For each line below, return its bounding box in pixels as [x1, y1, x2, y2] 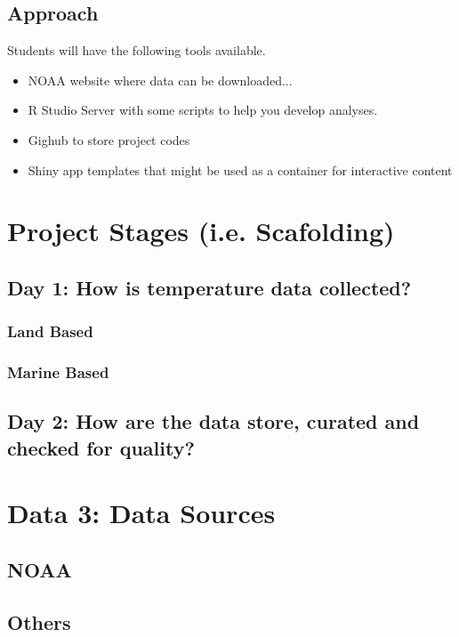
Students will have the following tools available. [7, 41, 266, 60]
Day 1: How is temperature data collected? [7, 273, 412, 301]
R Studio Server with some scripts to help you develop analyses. [28, 101, 378, 119]
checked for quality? [7, 433, 195, 461]
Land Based [7, 320, 93, 343]
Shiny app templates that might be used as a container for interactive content [28, 160, 453, 179]
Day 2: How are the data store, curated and [7, 407, 420, 435]
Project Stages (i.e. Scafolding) [7, 213, 395, 249]
